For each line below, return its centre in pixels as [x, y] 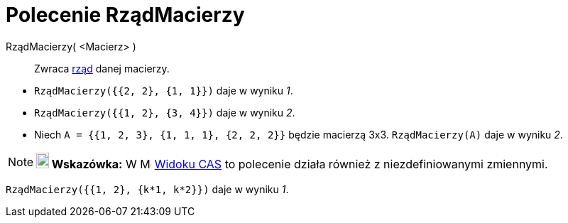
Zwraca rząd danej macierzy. [102, 68]
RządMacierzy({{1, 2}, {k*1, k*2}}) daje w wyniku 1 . [147, 189]
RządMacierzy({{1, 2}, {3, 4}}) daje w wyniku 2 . [165, 112]
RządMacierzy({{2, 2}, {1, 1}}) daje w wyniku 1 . [164, 90]
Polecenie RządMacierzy [125, 15]
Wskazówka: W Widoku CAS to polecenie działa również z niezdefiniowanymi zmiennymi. [300, 164]
